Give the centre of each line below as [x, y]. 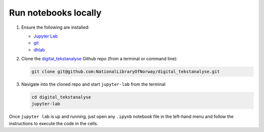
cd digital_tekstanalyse [61, 97]
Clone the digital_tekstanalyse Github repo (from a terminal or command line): [99, 59]
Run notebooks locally [55, 13]
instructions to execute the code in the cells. [54, 123]
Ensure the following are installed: [55, 27]
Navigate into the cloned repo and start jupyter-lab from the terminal [93, 84]
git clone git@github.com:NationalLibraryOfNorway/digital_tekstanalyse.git [126, 72]
